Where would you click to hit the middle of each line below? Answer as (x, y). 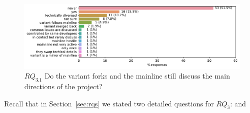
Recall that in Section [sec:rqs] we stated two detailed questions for (109, 103)
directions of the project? (64, 86)
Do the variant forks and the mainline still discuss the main (137, 76)
